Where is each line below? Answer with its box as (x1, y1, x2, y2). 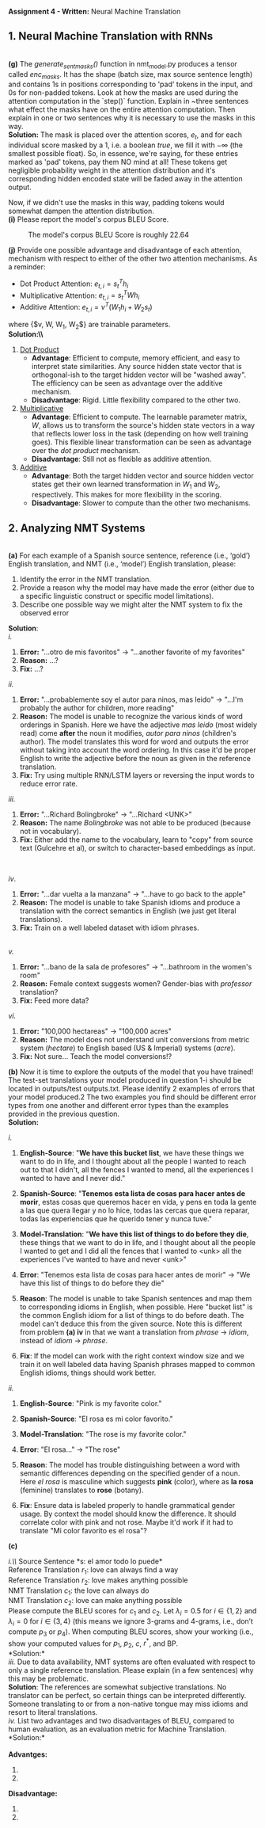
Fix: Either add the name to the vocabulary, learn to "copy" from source (19, 835, 253, 844)
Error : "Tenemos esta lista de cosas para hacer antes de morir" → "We (19, 1270, 251, 1279)
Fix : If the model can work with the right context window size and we (19, 1350, 245, 1361)
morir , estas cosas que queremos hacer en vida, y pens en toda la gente (19, 1197, 257, 1206)
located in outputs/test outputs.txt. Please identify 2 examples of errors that (8, 1083, 256, 1093)
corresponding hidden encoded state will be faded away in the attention (8, 174, 243, 184)
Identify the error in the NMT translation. (19, 574, 152, 584)
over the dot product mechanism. (31, 446, 141, 455)
